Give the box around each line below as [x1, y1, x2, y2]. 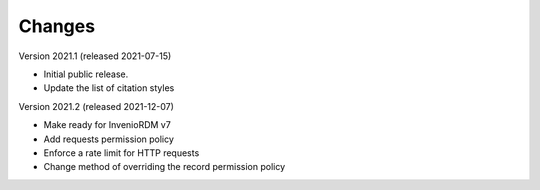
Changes [18, 15, 95, 37]
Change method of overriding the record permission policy [43, 161, 286, 173]
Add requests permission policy [43, 133, 175, 145]
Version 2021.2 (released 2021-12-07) [18, 100, 175, 112]
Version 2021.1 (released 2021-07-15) [18, 50, 172, 62]
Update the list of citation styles [43, 82, 175, 94]
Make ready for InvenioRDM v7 [43, 119, 172, 131]
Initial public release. [43, 68, 129, 80]
